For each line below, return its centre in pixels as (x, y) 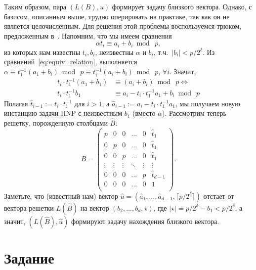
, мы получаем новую (208, 103)
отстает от (219, 196)
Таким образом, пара (35, 6)
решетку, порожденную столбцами (56, 122)
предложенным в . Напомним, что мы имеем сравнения (88, 35)
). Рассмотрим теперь (194, 113)
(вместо (144, 113)
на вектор (95, 207)
